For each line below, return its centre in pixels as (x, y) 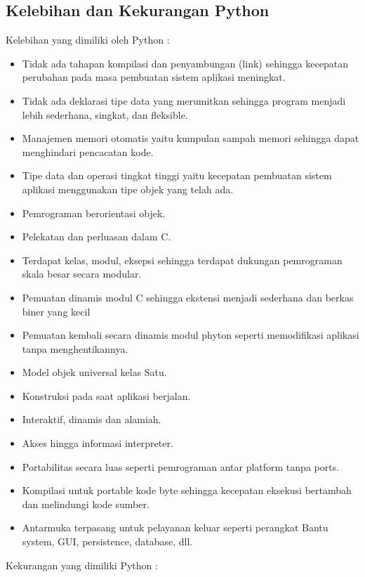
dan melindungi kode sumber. (86, 504)
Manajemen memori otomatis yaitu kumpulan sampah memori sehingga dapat (191, 138)
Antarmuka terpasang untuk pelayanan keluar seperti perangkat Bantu (175, 527)
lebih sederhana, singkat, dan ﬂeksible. (105, 114)
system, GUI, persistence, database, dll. (107, 542)
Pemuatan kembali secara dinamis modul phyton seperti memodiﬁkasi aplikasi (191, 335)
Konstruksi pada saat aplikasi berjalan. (106, 395)
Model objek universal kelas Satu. (94, 372)
